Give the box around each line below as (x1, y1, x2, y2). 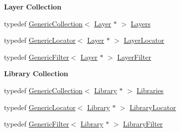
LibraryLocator (129, 102, 176, 112)
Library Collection (4, 68, 68, 79)
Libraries (136, 85, 164, 95)
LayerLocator (123, 35, 165, 45)
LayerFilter (117, 51, 151, 62)
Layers (131, 18, 151, 28)
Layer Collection (4, 1, 62, 11)
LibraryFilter (123, 119, 163, 129)
